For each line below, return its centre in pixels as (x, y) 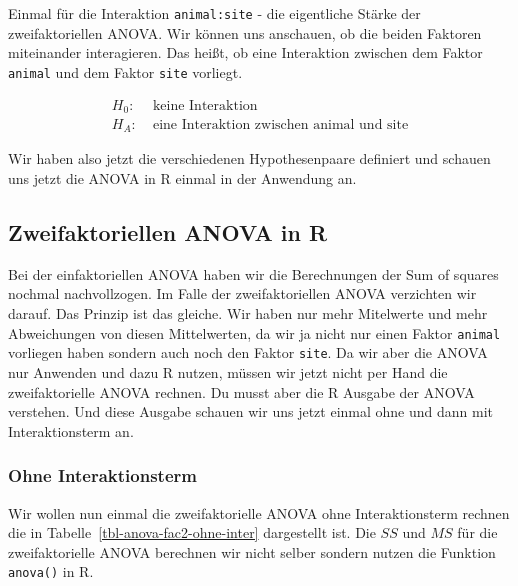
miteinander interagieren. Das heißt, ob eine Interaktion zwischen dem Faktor (245, 52)
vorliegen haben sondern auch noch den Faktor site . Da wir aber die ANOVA (248, 352)
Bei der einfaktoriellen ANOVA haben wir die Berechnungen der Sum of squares (253, 273)
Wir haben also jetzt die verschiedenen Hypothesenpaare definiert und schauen (249, 158)
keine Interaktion (205, 105)
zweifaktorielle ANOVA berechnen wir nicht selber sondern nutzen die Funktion (252, 551)
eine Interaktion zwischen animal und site (280, 125)
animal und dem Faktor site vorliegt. (125, 71)
